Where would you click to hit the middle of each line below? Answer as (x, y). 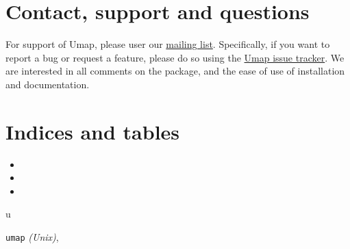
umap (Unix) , (32, 237)
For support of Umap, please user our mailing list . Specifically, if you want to (168, 44)
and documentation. (48, 84)
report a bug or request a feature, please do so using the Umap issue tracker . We (175, 57)
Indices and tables (93, 131)
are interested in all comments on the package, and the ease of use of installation (175, 71)
